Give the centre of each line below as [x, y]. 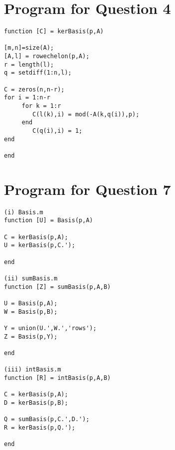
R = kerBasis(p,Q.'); [40, 427]
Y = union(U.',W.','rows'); [50, 328]
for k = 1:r [41, 106]
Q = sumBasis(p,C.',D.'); [47, 419]
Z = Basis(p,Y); [31, 336]
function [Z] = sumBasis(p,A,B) [57, 287]
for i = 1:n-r [27, 98]
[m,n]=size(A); [29, 48]
